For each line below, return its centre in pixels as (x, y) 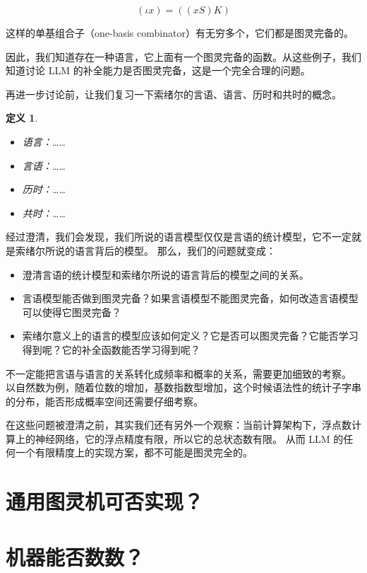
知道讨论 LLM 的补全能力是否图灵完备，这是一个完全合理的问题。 (158, 70)
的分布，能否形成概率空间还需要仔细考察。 (104, 401)
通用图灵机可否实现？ (105, 501)
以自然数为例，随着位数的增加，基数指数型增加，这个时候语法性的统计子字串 (183, 387)
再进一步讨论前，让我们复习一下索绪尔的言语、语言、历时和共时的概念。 (174, 94)
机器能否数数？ (75, 556)
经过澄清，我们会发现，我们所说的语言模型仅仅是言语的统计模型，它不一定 (179, 237)
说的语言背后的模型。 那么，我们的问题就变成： (165, 250)
